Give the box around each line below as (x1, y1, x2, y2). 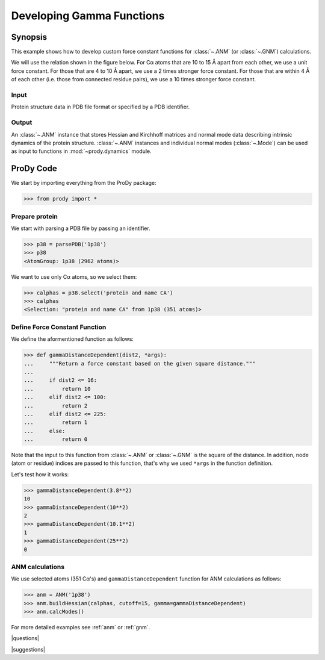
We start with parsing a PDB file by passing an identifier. (11, 225, 150, 232)
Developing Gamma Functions (11, 9, 165, 22)
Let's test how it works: (11, 470, 69, 478)
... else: (23, 428, 66, 434)
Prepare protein (11, 212, 58, 220)
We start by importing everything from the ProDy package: (11, 179, 156, 187)
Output (11, 118, 32, 126)
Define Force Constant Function (11, 323, 107, 331)
